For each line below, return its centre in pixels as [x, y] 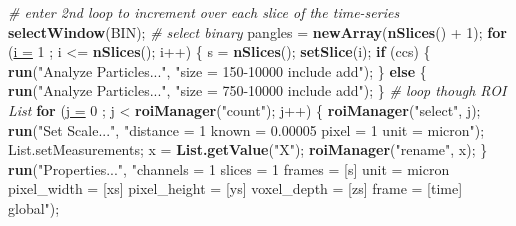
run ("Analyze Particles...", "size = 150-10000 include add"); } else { [217, 70]
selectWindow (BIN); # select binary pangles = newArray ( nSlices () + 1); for [257, 31]
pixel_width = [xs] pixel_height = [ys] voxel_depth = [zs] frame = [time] [235, 188]
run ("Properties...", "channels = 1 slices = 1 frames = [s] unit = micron [229, 168]
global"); [34, 207]
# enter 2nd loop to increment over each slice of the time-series [204, 12]
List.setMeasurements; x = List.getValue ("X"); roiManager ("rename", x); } [248, 149]
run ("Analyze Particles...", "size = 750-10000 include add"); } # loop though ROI [257, 90]
